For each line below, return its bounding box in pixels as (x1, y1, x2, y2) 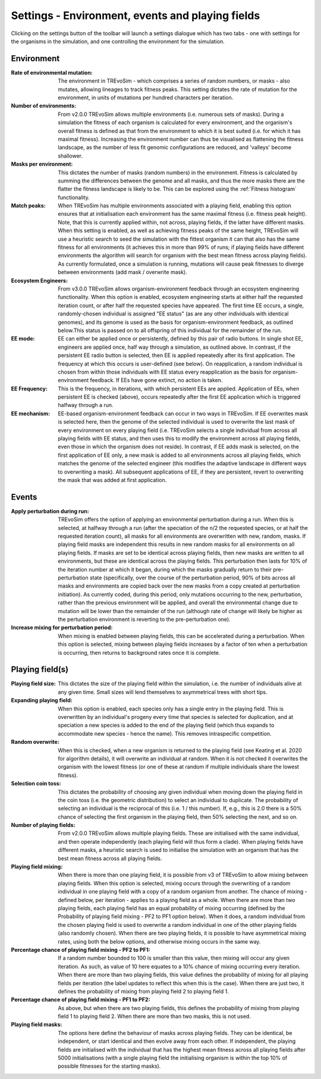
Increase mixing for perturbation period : (11, 624, 113, 631)
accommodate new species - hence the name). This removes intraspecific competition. (58, 730, 272, 737)
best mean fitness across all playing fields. (58, 854, 162, 862)
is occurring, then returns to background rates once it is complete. (58, 649, 221, 656)
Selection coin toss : (11, 780, 62, 787)
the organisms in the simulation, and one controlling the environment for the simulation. (11, 37, 225, 45)
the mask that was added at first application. (58, 476, 167, 484)
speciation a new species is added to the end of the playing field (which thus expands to (58, 722, 275, 729)
